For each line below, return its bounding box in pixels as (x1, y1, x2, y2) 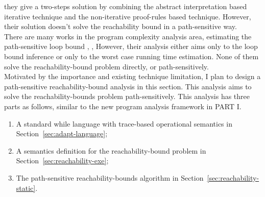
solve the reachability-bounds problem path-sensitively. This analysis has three (4, 91, 250, 102)
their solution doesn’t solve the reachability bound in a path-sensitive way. (4, 21, 237, 32)
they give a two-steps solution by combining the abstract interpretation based (4, 1, 247, 11)
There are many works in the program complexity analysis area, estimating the (4, 31, 252, 41)
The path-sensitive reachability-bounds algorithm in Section (16, 172, 204, 183)
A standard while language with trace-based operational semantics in (16, 118, 232, 129)
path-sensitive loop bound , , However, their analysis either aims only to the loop (4, 41, 258, 52)
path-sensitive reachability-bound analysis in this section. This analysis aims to (4, 81, 252, 91)
